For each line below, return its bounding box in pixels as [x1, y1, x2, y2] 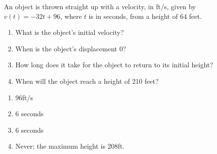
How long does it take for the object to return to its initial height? [15, 60, 213, 70]
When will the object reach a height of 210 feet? [15, 76, 159, 86]
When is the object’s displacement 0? [15, 43, 126, 53]
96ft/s [15, 92, 33, 102]
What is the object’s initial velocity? [15, 27, 124, 37]
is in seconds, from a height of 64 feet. [88, 11, 202, 21]
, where [60, 11, 82, 21]
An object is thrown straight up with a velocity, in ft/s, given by [4, 1, 196, 11]
